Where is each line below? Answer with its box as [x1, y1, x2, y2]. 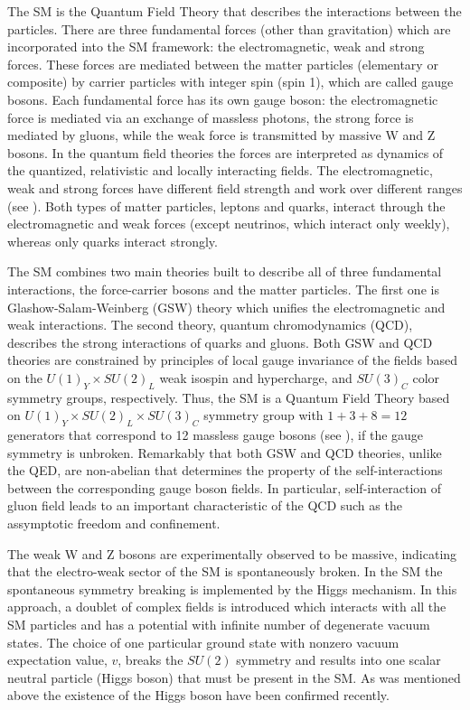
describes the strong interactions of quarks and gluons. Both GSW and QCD [7, 332, 433, 351]
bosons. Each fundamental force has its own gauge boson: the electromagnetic [7, 89, 438, 108]
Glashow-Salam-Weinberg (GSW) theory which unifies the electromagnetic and [7, 297, 446, 316]
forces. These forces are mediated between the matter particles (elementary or [7, 54, 438, 73]
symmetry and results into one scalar [236, 650, 441, 669]
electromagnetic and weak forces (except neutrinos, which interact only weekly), [7, 214, 450, 233]
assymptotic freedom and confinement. [7, 514, 221, 533]
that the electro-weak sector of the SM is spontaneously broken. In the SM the [7, 562, 443, 581]
